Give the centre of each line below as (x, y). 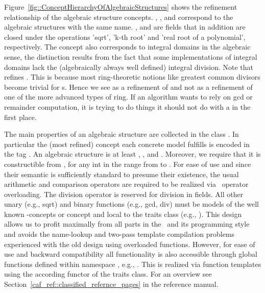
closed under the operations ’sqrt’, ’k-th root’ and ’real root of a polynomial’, (125, 36)
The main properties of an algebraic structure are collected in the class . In (122, 134)
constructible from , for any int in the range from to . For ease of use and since (128, 164)
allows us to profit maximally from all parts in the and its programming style (127, 224)
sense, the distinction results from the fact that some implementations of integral (131, 56)
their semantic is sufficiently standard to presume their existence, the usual (122, 174)
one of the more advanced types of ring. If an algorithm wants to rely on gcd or (128, 97)
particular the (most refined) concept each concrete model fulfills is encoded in (127, 144)
